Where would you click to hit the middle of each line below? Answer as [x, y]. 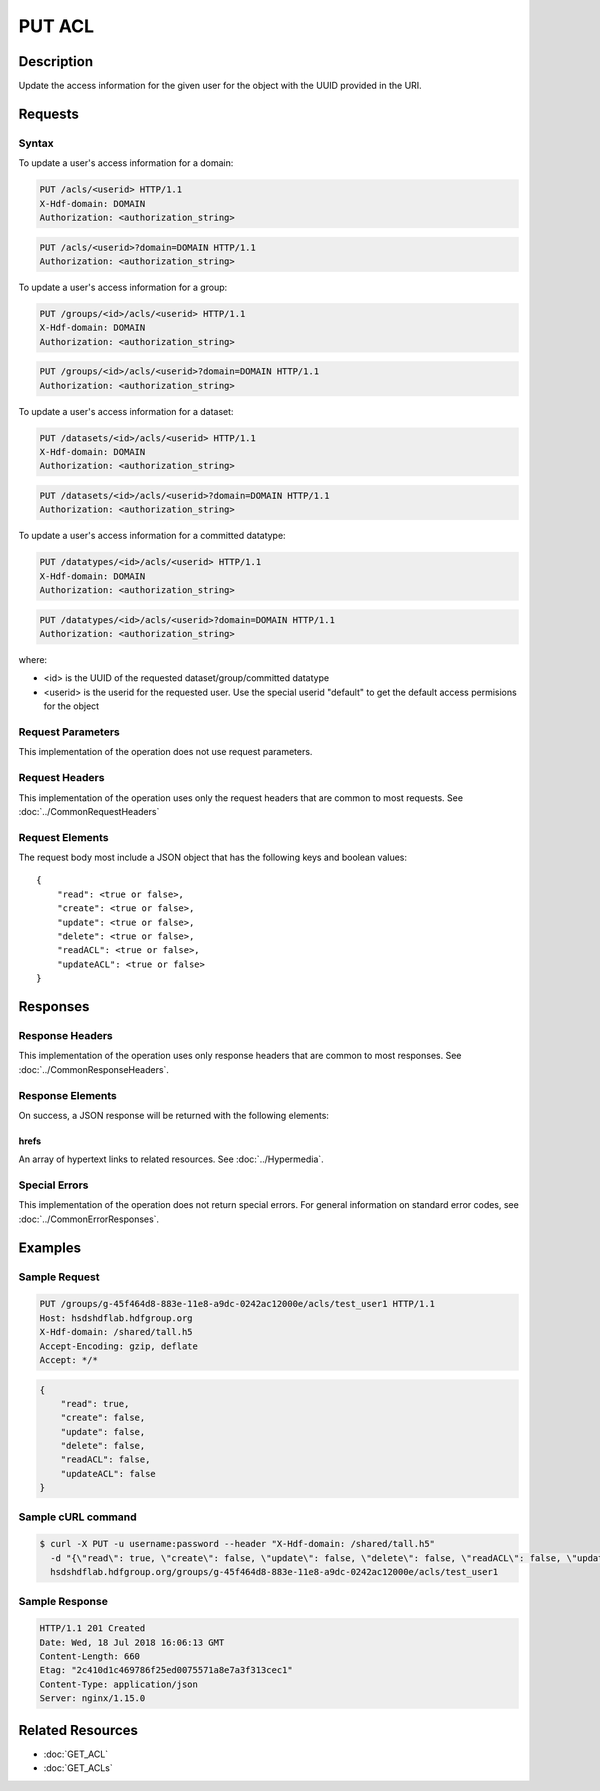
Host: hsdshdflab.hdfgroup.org [116, 1318]
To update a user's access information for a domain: [126, 163]
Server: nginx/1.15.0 [92, 1698]
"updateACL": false [108, 1473]
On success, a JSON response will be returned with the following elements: [174, 1115]
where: [33, 660]
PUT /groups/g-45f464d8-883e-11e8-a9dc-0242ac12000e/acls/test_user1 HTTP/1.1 [237, 1304]
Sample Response [63, 1601]
